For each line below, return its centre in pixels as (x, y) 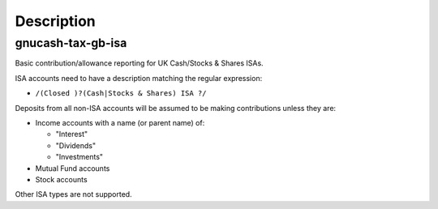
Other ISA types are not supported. (74, 194)
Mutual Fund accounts (73, 168)
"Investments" (79, 157)
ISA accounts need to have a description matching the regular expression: (139, 78)
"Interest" (72, 134)
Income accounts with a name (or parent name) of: (120, 122)
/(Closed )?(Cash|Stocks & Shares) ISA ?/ (121, 94)
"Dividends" (76, 145)
